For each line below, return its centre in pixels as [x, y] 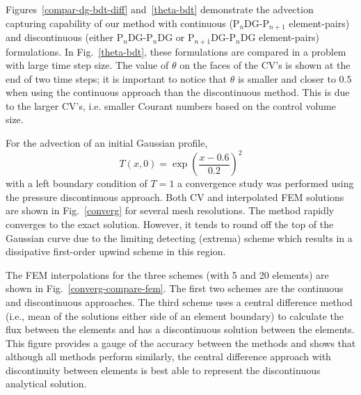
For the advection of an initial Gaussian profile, [107, 143]
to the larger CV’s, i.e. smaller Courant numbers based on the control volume [171, 105]
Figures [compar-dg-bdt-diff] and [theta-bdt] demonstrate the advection [160, 9]
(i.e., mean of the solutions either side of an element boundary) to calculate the [175, 315]
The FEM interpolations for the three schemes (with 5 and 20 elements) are [167, 274]
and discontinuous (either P [65, 37]
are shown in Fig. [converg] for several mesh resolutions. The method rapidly [170, 210]
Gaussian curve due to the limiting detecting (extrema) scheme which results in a [179, 237]
